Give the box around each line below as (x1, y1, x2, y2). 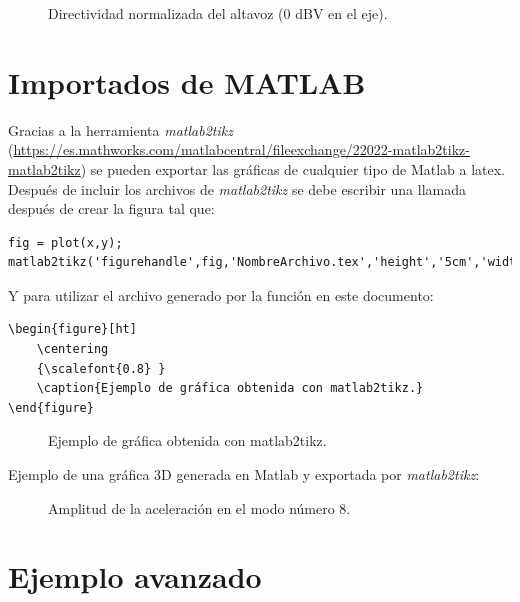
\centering (36, 342, 109, 357)
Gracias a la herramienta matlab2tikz (8, 119, 233, 140)
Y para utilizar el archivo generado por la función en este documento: (8, 284, 434, 305)
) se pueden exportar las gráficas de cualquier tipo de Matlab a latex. (80, 158, 506, 179)
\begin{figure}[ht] (8, 322, 137, 337)
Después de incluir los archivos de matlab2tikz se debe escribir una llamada (8, 178, 466, 199)
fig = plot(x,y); (8, 235, 123, 250)
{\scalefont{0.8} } (36, 361, 166, 376)
